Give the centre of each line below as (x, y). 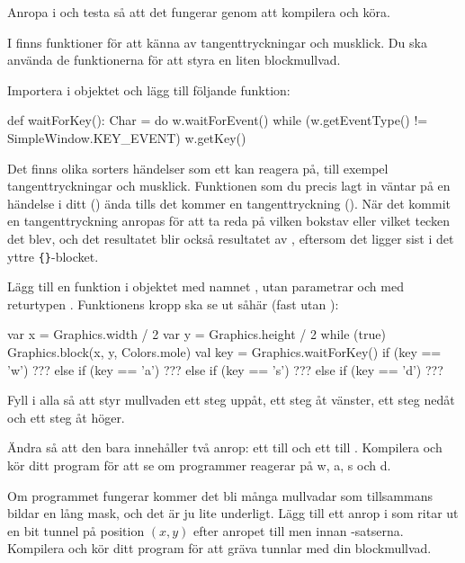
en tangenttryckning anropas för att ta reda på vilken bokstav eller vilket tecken (228, 221)
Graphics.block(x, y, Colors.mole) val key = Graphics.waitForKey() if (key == (224, 351)
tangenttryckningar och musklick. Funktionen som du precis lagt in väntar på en (229, 186)
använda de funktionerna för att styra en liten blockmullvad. (174, 60)
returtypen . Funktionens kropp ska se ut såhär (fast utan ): (173, 304)
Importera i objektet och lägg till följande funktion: (149, 89)
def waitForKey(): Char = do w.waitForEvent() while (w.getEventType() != (218, 120)
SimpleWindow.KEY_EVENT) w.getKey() (127, 137)
